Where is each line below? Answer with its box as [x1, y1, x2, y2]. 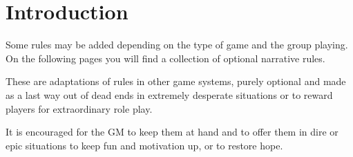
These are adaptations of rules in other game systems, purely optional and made [6, 74, 346, 89]
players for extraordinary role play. [6, 101, 153, 116]
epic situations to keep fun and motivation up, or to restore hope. [6, 138, 283, 152]
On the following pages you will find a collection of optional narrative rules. [6, 50, 325, 65]
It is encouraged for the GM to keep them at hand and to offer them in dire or [6, 124, 338, 139]
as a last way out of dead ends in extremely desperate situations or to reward [6, 87, 333, 102]
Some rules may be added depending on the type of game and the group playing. [6, 37, 348, 52]
